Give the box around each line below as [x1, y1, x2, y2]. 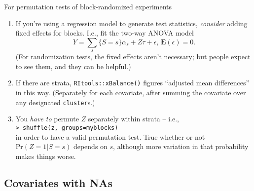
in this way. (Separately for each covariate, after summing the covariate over [15, 87, 246, 98]
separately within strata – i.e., [88, 114, 179, 124]
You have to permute [15, 114, 79, 124]
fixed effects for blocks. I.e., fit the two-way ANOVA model [15, 28, 194, 38]
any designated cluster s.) [15, 97, 95, 107]
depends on [73, 141, 108, 152]
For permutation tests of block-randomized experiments [4, 1, 172, 11]
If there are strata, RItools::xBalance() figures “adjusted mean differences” [15, 77, 250, 88]
